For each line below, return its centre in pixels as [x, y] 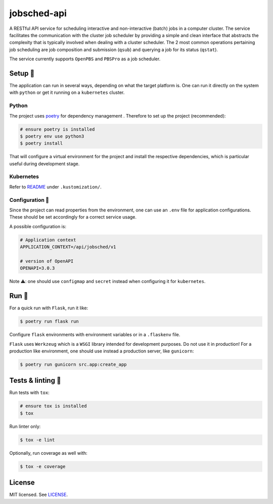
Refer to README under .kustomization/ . [56, 187]
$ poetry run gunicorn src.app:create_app [73, 364]
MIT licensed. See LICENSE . [39, 495]
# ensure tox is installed [53, 406]
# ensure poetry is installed [57, 129]
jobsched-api [38, 13]
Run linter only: [25, 426]
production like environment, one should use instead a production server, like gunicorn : [102, 351]
